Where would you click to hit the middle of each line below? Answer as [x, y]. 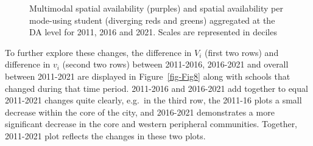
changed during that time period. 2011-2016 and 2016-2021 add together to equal [156, 88]
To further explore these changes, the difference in [98, 52]
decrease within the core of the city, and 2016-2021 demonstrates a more [140, 112]
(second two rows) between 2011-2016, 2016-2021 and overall [175, 64]
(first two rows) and [242, 52]
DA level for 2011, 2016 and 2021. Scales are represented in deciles [153, 32]
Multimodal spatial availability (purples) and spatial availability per [156, 8]
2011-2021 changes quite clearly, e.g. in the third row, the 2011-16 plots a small [153, 100]
